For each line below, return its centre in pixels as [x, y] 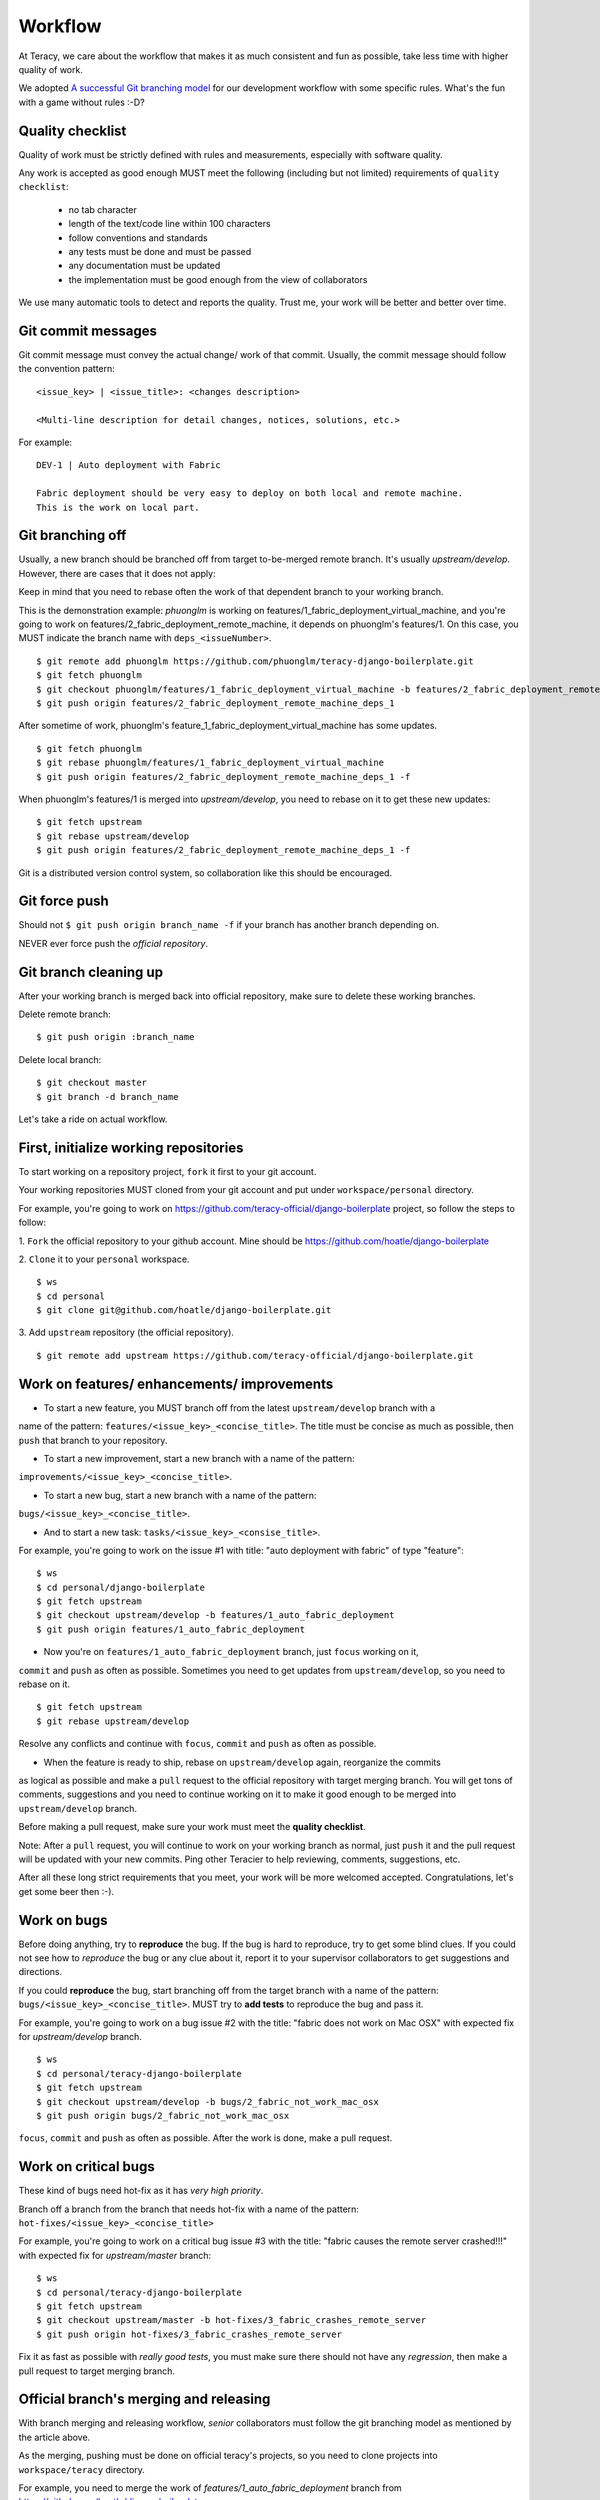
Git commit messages [87, 330]
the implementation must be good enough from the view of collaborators [218, 279]
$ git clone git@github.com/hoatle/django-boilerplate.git [184, 1310]
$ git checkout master [92, 1083]
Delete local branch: [60, 1059]
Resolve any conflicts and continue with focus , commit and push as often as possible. [197, 1744]
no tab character [102, 209]
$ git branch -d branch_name [107, 1096]
